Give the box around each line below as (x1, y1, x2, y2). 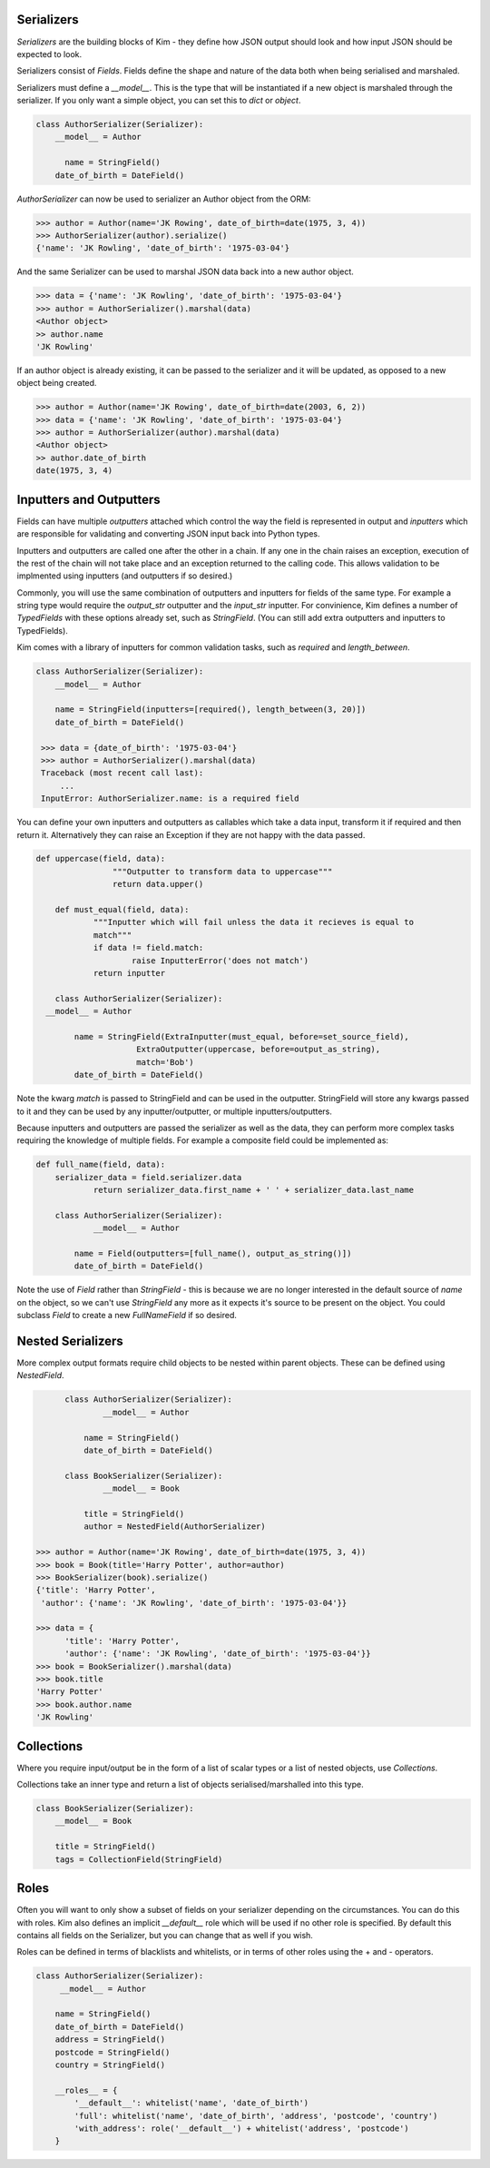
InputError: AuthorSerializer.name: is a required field (41, 793, 299, 803)
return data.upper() (112, 879, 204, 890)
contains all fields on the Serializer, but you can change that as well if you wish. (16, 1929, 313, 1940)
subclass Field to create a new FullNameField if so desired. (16, 1310, 238, 1321)
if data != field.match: (93, 942, 204, 953)
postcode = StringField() (54, 2047, 171, 2057)
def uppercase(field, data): (35, 853, 166, 864)
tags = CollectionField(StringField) (54, 1854, 223, 1865)
